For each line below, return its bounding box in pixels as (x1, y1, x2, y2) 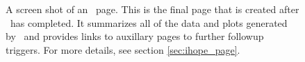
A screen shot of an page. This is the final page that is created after (6, 2, 299, 16)
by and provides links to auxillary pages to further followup (6, 29, 264, 43)
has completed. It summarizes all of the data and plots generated (10, 15, 288, 30)
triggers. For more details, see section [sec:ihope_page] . (6, 42, 240, 56)
